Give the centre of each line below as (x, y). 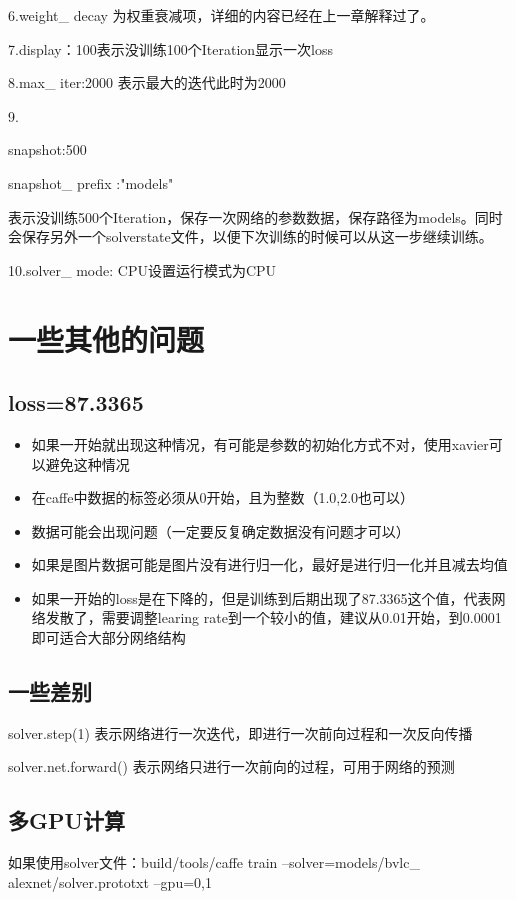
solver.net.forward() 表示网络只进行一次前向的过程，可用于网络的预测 (231, 766)
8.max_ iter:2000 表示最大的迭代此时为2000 (147, 82)
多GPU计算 (67, 820)
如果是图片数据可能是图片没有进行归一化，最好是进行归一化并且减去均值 (269, 564)
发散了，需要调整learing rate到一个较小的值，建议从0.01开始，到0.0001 (273, 617)
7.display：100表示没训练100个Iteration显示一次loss (171, 48)
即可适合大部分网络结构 (108, 637)
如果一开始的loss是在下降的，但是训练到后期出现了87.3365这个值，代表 (261, 597)
